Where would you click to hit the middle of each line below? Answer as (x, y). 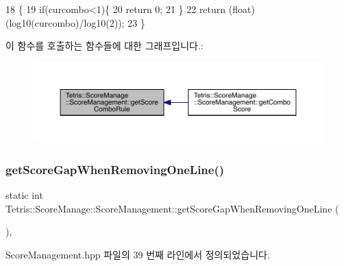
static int (24, 195)
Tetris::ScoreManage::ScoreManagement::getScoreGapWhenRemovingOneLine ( (172, 208)
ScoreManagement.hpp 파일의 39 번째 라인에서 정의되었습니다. (138, 254)
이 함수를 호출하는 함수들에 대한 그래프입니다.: (105, 46)
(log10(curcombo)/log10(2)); (65, 22)
